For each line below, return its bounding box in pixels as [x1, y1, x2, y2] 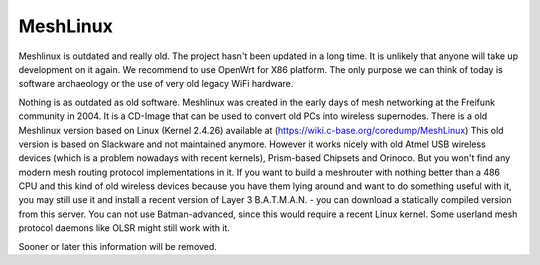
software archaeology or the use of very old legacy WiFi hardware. [18, 78, 294, 90]
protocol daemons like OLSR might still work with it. [18, 222, 230, 234]
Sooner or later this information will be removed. [18, 240, 217, 252]
